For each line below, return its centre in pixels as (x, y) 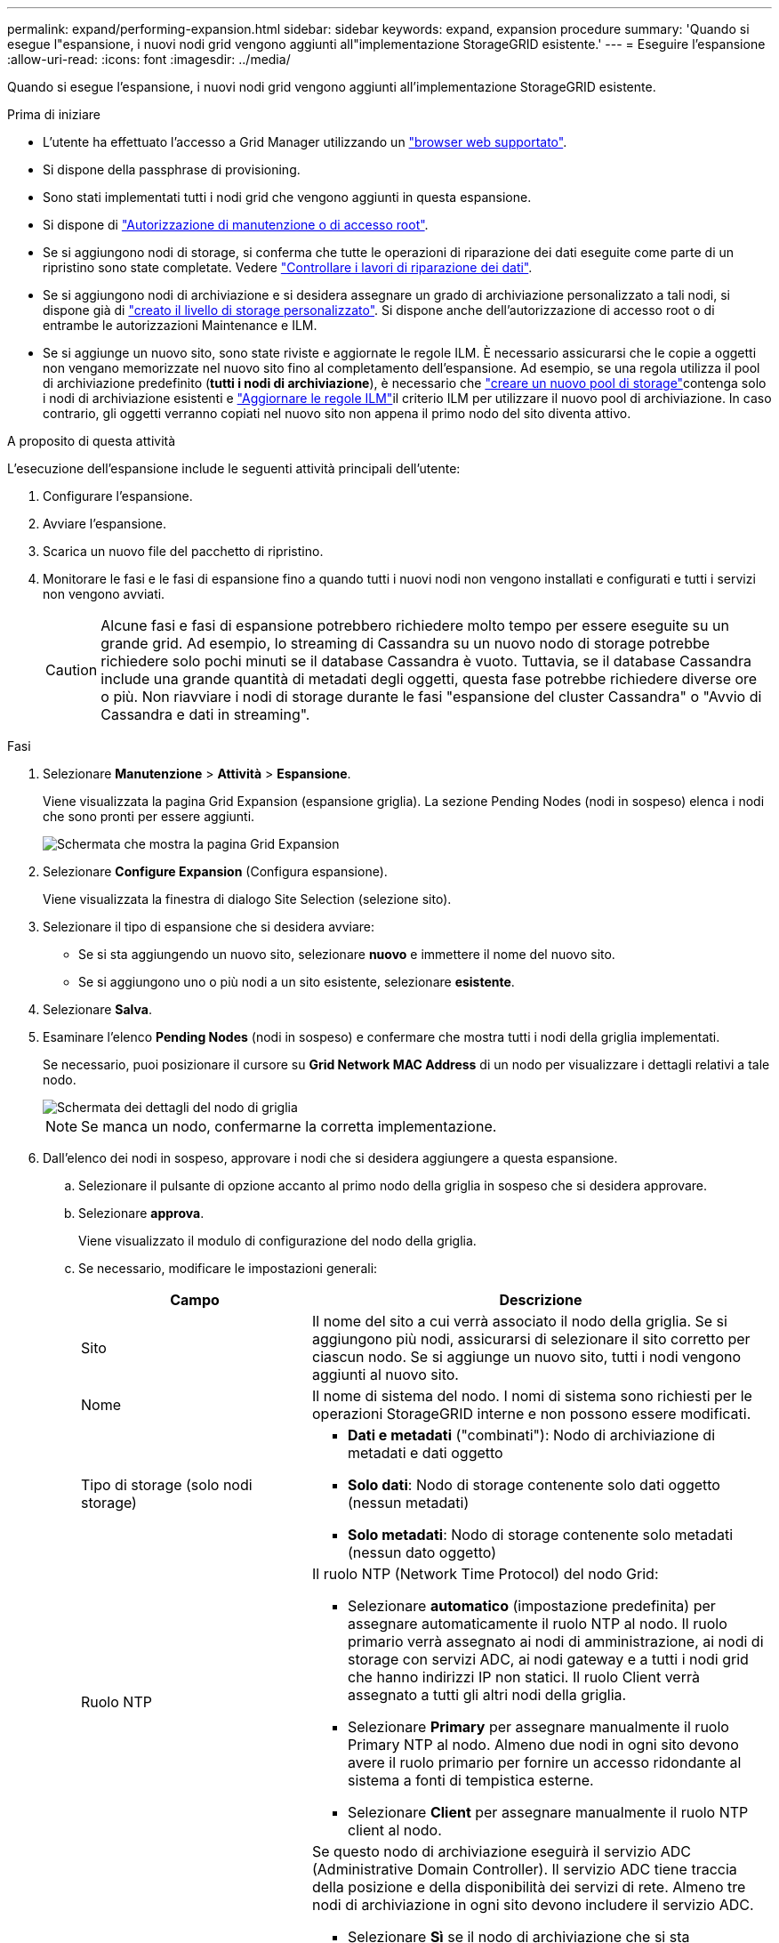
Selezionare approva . (141, 1213)
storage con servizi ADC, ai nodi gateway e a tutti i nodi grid (548, 1659)
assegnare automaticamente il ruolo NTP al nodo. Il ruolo (537, 1624)
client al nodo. (394, 1830)
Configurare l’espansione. (118, 496)
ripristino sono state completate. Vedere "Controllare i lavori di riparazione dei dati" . (288, 267)
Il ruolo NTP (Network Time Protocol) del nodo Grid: (485, 1574)
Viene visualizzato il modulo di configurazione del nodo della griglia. (277, 1241)
